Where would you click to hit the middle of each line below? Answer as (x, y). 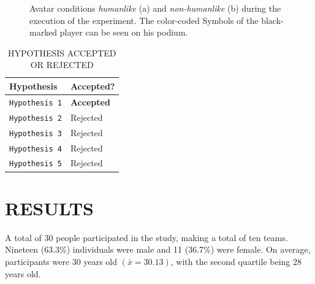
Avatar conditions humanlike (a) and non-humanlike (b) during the (155, 8)
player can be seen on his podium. (124, 32)
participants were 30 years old (61, 261)
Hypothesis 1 (36, 103)
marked (44, 32)
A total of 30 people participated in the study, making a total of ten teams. (146, 237)
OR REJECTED (62, 65)
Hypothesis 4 (36, 149)
